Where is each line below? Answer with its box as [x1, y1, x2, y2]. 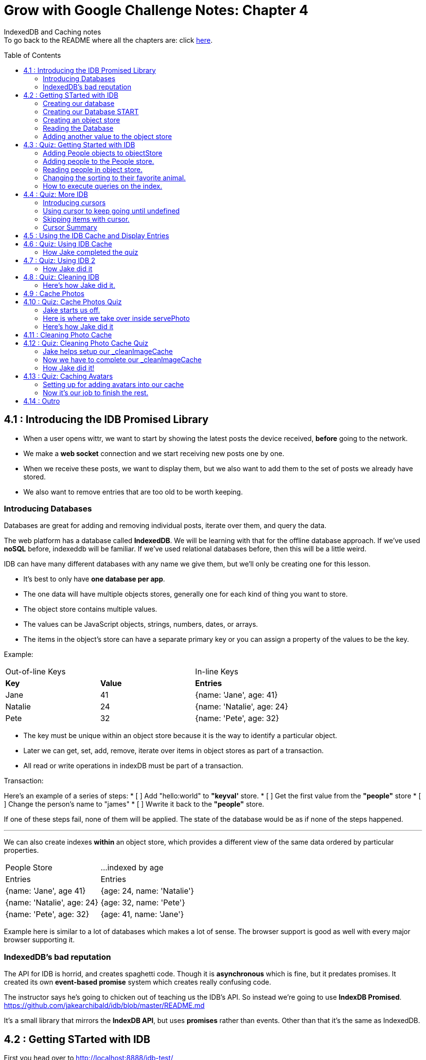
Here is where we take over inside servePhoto [43, 314, 190, 322]
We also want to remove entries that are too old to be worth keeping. [23, 487, 243, 496]
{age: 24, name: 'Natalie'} [100, 886, 194, 896]
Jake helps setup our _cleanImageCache [43, 347, 173, 355]
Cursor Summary [43, 223, 97, 231]
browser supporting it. [4, 936, 75, 944]
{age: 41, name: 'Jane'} [100, 909, 184, 919]
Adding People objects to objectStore [43, 148, 162, 157]
